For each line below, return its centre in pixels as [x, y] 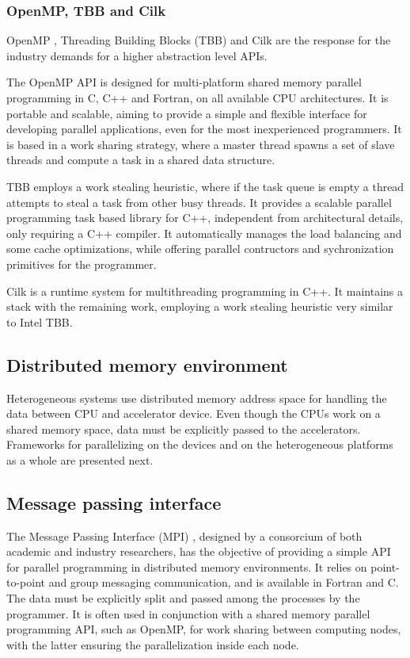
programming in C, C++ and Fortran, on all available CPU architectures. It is [197, 98]
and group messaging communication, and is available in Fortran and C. [224, 582]
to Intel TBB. [40, 321]
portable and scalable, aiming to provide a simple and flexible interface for [187, 113]
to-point [26, 582]
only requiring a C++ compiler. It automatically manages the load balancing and [204, 233]
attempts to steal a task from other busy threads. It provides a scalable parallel [199, 202]
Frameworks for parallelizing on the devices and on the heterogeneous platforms [200, 444]
